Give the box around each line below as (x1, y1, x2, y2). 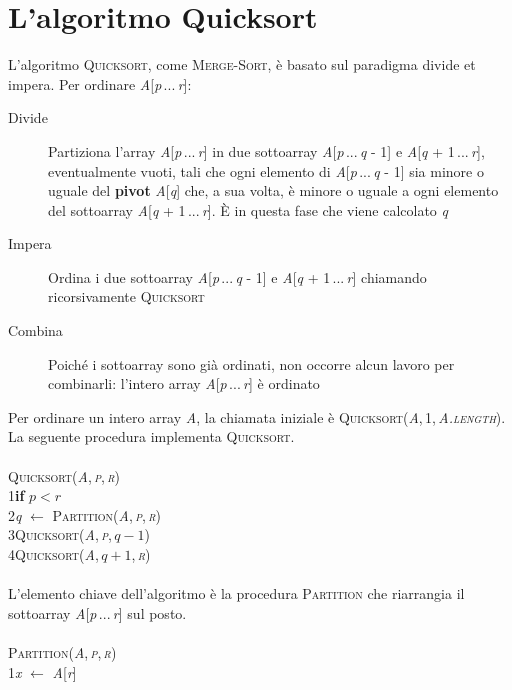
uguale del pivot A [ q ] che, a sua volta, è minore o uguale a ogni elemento (48, 180, 499, 201)
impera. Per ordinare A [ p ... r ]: (8, 73, 192, 94)
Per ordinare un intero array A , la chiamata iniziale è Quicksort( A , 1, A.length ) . (8, 406, 506, 427)
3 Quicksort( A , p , (8, 524, 112, 545)
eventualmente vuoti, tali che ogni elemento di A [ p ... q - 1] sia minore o (48, 160, 484, 181)
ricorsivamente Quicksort (48, 286, 205, 307)
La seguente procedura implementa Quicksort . (8, 426, 295, 447)
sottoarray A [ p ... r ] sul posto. (8, 602, 187, 623)
